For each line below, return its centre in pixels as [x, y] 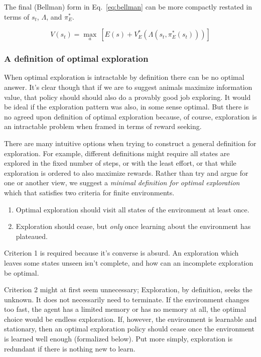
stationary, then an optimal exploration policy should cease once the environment [129, 329]
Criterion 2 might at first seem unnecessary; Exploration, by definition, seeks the [128, 289]
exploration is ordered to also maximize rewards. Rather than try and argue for [126, 172]
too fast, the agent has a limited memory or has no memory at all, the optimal [125, 309]
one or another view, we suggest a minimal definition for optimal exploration [122, 183]
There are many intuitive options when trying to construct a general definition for [130, 143]
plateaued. [32, 236]
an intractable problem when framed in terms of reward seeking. [103, 126]
